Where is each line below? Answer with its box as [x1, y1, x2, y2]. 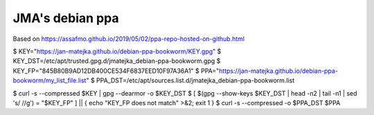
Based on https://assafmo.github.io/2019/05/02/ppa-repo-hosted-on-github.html [12, 35, 245, 43]
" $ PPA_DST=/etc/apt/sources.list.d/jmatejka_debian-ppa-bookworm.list [86, 76, 295, 85]
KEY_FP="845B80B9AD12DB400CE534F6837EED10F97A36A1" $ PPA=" [12, 67, 220, 75]
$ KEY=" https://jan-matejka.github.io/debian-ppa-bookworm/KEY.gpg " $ [12, 47, 222, 55]
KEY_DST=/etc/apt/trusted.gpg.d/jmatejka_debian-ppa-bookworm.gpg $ [12, 57, 221, 65]
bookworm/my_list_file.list [12, 76, 87, 85]
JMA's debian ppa [12, 10, 119, 26]
